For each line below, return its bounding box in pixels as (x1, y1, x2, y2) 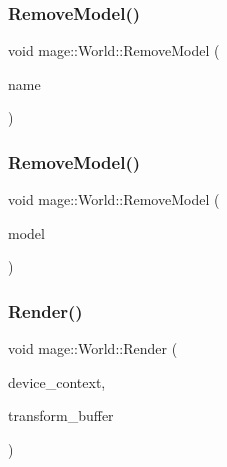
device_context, (8, 371, 106, 392)
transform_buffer (8, 405, 114, 426)
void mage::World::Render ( (8, 338, 178, 359)
